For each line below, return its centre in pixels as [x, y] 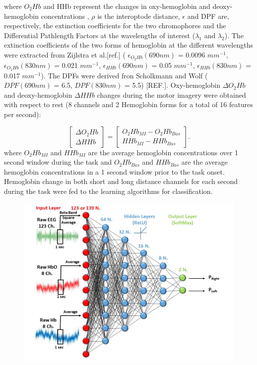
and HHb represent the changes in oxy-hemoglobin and [127, 6]
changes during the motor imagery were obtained [171, 94]
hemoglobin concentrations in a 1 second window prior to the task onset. [114, 171]
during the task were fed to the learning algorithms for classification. [108, 191]
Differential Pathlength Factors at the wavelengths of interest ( [100, 35]
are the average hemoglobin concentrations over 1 [163, 152]
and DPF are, [208, 16]
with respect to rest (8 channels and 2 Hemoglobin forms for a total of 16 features [128, 104]
